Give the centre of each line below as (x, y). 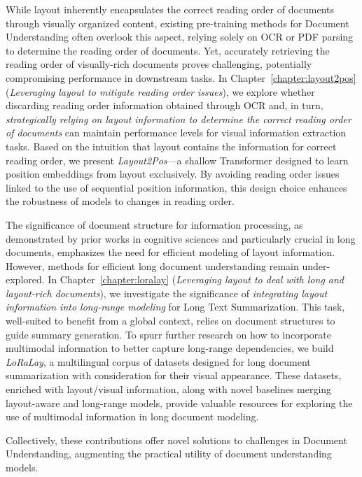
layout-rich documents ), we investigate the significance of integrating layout (167, 293)
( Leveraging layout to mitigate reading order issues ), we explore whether (160, 91)
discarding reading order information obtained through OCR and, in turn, (165, 105)
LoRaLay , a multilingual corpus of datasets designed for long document (158, 361)
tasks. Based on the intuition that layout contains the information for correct (171, 146)
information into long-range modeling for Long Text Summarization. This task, (175, 307)
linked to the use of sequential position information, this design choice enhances (176, 187)
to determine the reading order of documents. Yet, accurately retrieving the (168, 50)
